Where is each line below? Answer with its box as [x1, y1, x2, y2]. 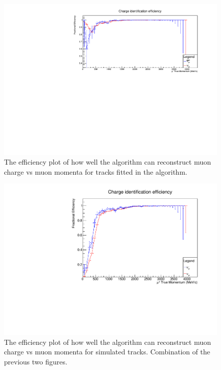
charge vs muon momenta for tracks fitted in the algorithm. [4, 166, 187, 177]
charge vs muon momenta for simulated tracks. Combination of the [4, 346, 210, 357]
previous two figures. [4, 356, 67, 366]
